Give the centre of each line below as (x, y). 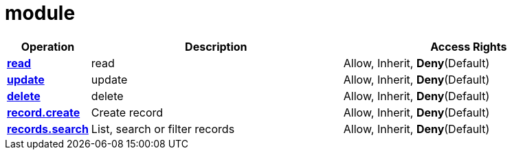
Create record (127, 112)
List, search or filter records (163, 129)
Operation (48, 46)
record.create (44, 112)
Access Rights (469, 46)
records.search (48, 129)
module (40, 13)
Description (216, 46)
